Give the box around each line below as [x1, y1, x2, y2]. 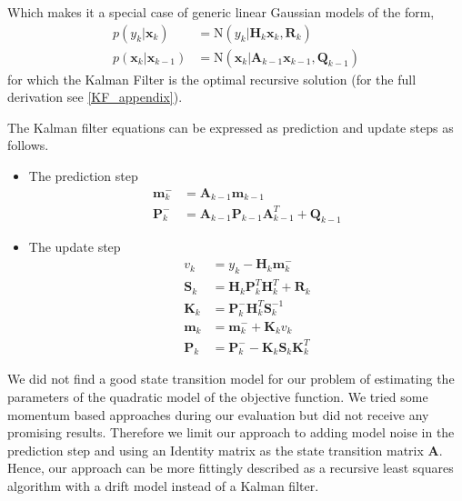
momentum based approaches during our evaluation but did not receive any [7, 405, 429, 424]
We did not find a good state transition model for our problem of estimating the [7, 369, 455, 388]
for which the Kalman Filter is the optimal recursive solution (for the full [7, 69, 417, 88]
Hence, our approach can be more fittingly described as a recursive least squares [7, 458, 454, 477]
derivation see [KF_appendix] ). [7, 87, 183, 106]
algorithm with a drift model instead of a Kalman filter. [7, 476, 319, 495]
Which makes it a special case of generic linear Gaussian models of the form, [7, 3, 435, 21]
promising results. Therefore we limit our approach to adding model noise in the [7, 423, 455, 442]
